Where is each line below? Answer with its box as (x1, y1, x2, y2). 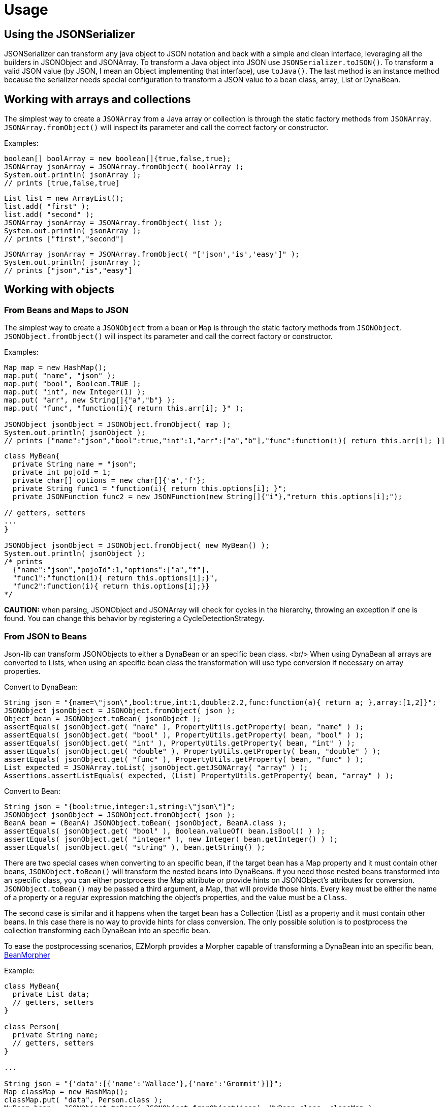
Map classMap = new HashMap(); (4, 1087, 129, 1096)
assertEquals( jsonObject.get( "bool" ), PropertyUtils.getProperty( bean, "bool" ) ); (4, 730, 364, 739)
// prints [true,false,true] (4, 179, 120, 188)
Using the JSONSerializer (4, 27, 135, 41)
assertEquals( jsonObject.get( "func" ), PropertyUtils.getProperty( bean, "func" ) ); (4, 755, 364, 763)
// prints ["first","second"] (4, 235, 124, 243)
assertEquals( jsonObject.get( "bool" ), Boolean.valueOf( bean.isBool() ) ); (4, 826, 326, 835)
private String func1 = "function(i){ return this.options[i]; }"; (12, 484, 287, 493)
